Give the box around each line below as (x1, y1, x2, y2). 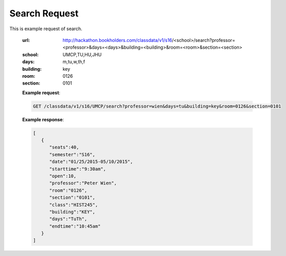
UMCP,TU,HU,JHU (62, 51, 102, 57)
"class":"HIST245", (49, 202, 98, 207)
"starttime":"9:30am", (49, 166, 106, 172)
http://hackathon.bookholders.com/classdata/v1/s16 (62, 37, 172, 43)
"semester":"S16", (49, 152, 96, 157)
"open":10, (49, 173, 77, 179)
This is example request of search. (9, 26, 82, 32)
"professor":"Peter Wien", (49, 180, 117, 186)
